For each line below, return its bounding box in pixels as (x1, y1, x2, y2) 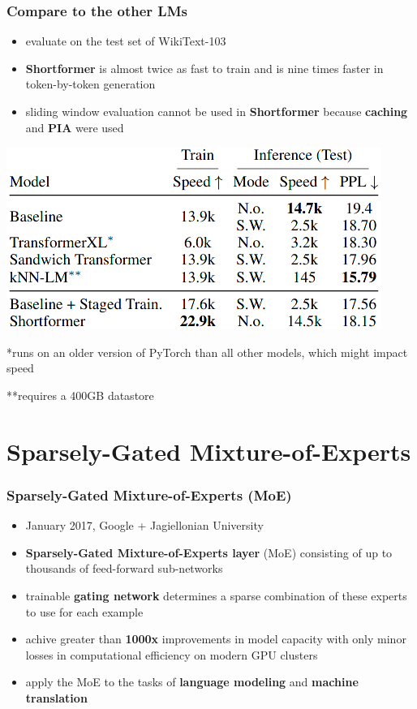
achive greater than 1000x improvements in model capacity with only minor (25, 630, 406, 647)
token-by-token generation (25, 75, 156, 92)
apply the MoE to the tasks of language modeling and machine (25, 673, 359, 690)
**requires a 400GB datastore (6, 386, 154, 403)
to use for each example (25, 603, 144, 620)
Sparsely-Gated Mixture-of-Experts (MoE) (6, 484, 292, 505)
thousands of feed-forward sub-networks (25, 560, 223, 577)
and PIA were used (25, 118, 124, 135)
